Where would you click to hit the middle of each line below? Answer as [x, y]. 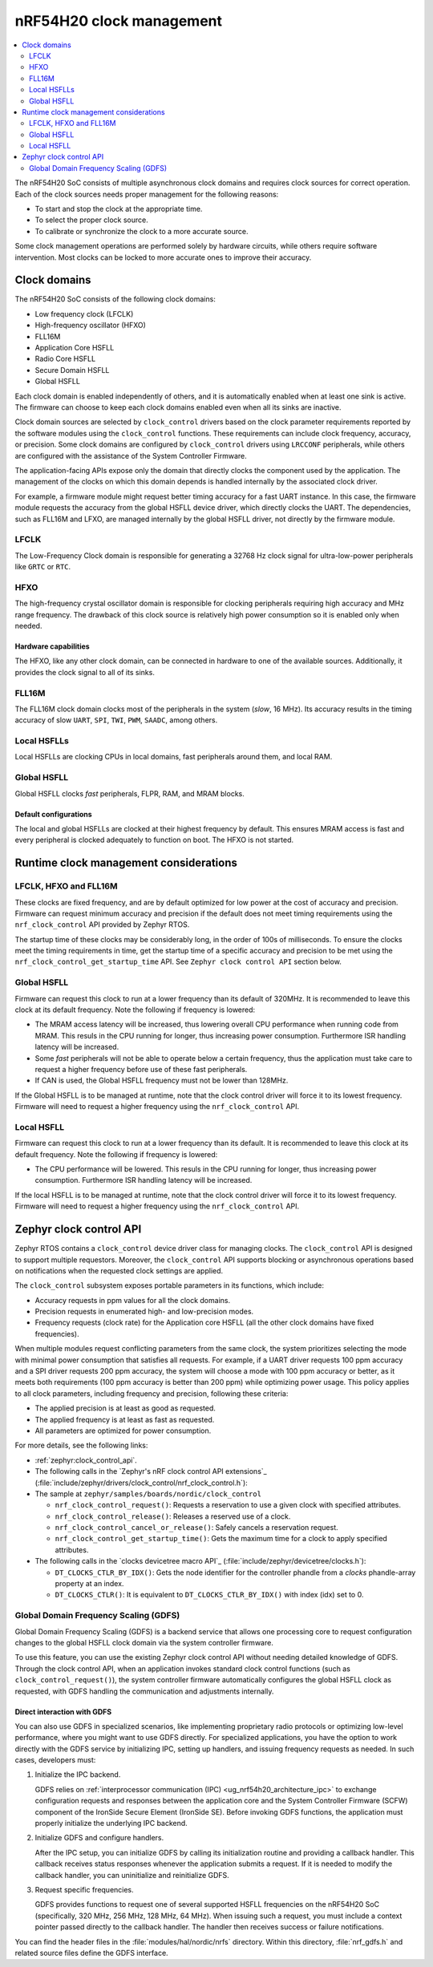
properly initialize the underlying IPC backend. [111, 1823]
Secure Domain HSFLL [72, 370]
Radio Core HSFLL [65, 359]
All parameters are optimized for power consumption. [123, 1431]
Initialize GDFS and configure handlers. [99, 1838]
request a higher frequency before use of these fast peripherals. [141, 1069]
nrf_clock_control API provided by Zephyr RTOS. [102, 925]
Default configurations [53, 814]
